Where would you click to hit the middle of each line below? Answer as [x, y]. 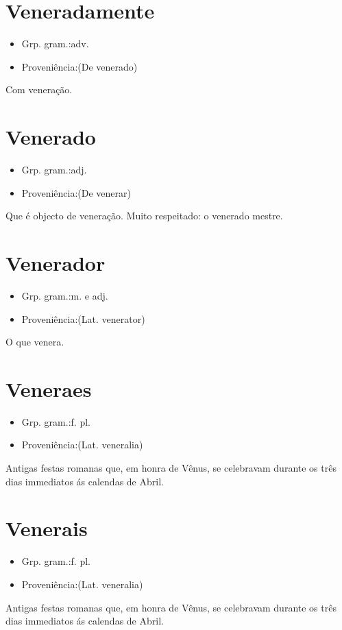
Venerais [47, 528]
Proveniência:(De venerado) [80, 66]
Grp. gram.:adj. [54, 170]
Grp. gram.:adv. [55, 44]
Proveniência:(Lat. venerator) [83, 318]
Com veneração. [39, 89]
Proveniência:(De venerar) [76, 192]
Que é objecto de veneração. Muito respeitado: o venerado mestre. [144, 216]
